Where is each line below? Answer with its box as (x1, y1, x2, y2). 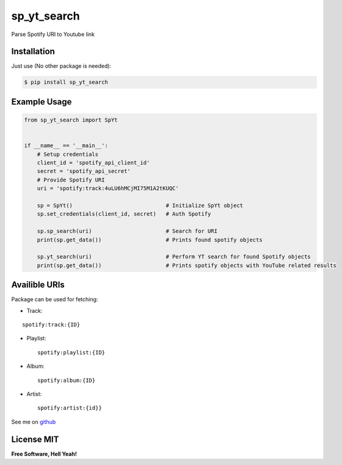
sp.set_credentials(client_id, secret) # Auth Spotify (37, 211, 211, 218)
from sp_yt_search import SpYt (24, 117, 118, 123)
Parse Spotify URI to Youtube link (11, 31, 95, 38)
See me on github (11, 418, 56, 425)
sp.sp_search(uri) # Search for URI (37, 228, 218, 235)
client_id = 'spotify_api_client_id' (37, 159, 150, 166)
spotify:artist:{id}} (37, 405, 102, 412)
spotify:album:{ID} (37, 376, 96, 384)
